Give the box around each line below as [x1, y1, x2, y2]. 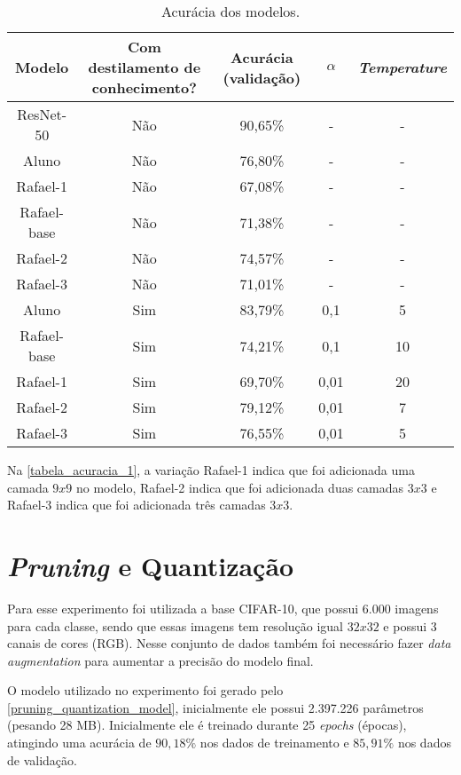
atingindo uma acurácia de [7, 733, 152, 752]
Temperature [357, 57, 447, 77]
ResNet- [17, 104, 67, 124]
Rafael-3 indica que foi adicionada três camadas [7, 495, 266, 514]
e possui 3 [383, 616, 437, 635]
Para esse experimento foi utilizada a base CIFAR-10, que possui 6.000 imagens [7, 598, 439, 617]
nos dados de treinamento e [199, 733, 349, 752]
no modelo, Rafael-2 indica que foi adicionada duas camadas [76, 478, 404, 496]
